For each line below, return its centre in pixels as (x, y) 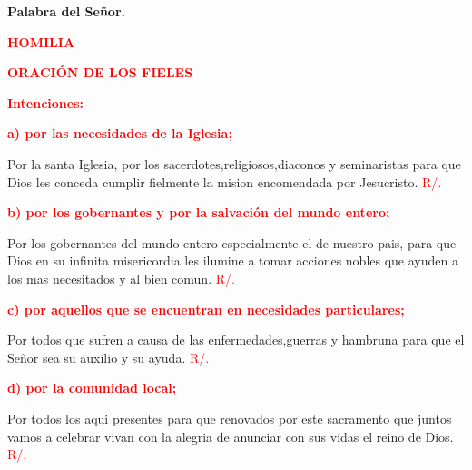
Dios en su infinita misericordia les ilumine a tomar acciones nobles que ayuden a (233, 260)
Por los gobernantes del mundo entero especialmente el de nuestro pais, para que (232, 242)
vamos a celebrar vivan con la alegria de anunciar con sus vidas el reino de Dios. (231, 436)
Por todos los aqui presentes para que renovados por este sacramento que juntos (230, 418)
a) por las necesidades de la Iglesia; (120, 133)
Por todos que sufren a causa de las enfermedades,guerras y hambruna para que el (236, 340)
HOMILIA (41, 41)
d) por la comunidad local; (92, 388)
